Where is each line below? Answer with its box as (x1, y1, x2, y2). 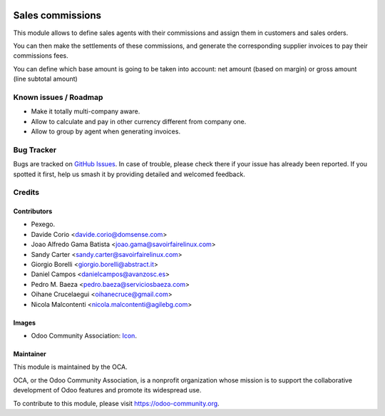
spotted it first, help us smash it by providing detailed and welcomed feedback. (13, 170, 245, 178)
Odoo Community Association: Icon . (31, 332, 137, 340)
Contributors (13, 207, 53, 215)
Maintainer (13, 350, 46, 358)
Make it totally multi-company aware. (31, 107, 140, 116)
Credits (13, 188, 39, 198)
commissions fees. (13, 51, 68, 60)
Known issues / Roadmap (13, 92, 103, 102)
